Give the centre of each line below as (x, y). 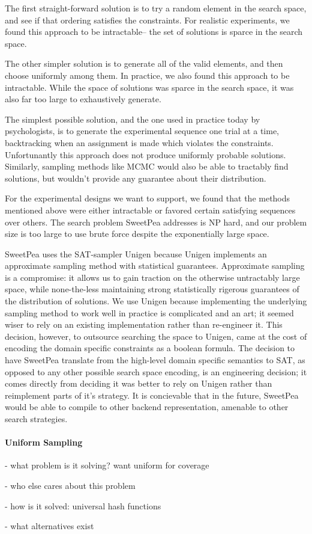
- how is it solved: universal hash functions (83, 505)
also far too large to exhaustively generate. (83, 99)
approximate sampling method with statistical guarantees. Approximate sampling (155, 265)
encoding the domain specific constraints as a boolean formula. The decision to (150, 348)
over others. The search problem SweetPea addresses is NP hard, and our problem (156, 222)
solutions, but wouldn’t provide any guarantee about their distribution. (136, 178)
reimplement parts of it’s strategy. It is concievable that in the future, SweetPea (152, 395)
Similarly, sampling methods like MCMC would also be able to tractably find (147, 166)
